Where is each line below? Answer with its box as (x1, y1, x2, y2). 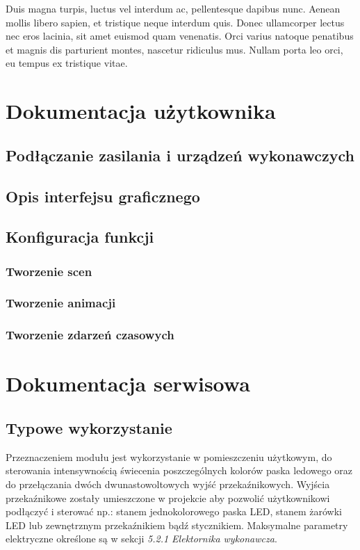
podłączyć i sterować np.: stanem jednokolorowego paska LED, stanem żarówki (6, 504, 343, 519)
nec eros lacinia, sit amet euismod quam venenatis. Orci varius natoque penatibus (6, 29, 354, 43)
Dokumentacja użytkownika (6, 97, 276, 125)
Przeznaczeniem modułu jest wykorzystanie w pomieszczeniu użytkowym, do (6, 449, 332, 464)
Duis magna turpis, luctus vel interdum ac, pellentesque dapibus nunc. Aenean (6, 1, 341, 15)
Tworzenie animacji (6, 294, 116, 312)
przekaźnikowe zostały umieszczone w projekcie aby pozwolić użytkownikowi (6, 490, 330, 505)
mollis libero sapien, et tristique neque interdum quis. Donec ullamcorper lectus (6, 15, 345, 29)
